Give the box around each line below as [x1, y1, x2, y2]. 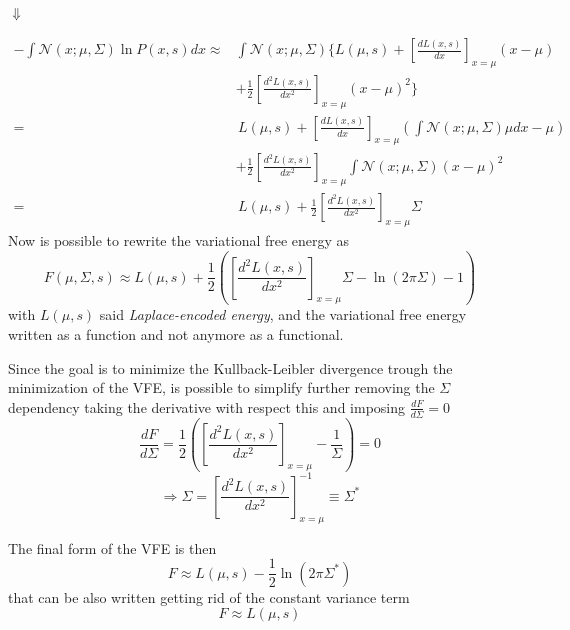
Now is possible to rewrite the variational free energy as [8, 230, 350, 251]
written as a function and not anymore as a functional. [8, 323, 344, 344]
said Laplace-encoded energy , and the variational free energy [99, 304, 467, 325]
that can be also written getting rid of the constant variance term [8, 586, 410, 607]
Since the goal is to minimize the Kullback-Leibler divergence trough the [8, 357, 453, 378]
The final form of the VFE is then [8, 537, 217, 558]
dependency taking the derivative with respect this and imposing [8, 396, 405, 417]
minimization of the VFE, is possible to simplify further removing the [8, 377, 435, 398]
